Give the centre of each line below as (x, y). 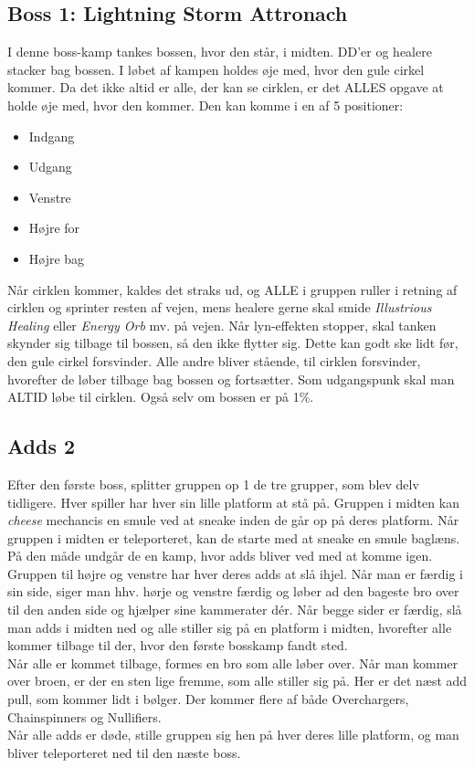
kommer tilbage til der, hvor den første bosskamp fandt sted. (178, 645)
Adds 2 (42, 446)
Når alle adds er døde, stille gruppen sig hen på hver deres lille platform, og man (233, 735)
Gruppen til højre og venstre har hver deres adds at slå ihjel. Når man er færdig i (235, 573)
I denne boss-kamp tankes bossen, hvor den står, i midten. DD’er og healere (220, 52)
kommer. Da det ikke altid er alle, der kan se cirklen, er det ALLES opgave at (226, 87)
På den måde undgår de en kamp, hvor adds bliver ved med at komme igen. (220, 556)
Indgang (52, 136)
